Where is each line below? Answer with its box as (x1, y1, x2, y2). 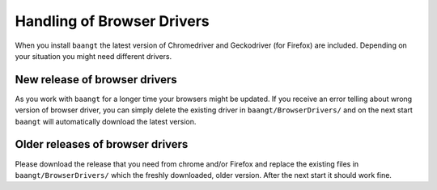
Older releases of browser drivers (15, 137, 189, 151)
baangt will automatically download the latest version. (15, 116, 197, 126)
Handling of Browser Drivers (15, 12, 210, 30)
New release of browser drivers (15, 73, 177, 87)
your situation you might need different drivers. (15, 51, 172, 61)
